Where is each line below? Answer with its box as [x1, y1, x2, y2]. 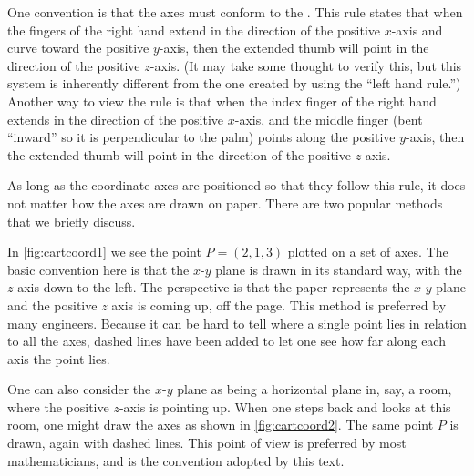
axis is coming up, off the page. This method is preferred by [111, 295, 447, 314]
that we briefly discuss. [7, 211, 136, 230]
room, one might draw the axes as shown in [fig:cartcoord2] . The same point [7, 415, 434, 434]
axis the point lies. [7, 349, 110, 368]
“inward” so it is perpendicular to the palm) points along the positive [7, 127, 396, 147]
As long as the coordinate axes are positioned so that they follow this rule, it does [7, 176, 466, 195]
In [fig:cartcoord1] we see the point [7, 242, 201, 261]
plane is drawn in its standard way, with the [215, 259, 462, 279]
